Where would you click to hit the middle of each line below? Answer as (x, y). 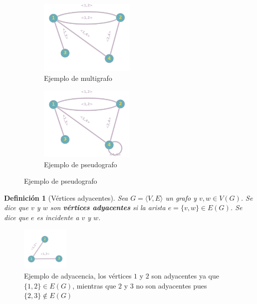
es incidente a (58, 217)
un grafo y (181, 197)
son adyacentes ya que (185, 275)
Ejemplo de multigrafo (78, 78)
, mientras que (94, 285)
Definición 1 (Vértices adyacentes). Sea (66, 197)
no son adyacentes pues (171, 285)
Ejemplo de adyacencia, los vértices (78, 275)
